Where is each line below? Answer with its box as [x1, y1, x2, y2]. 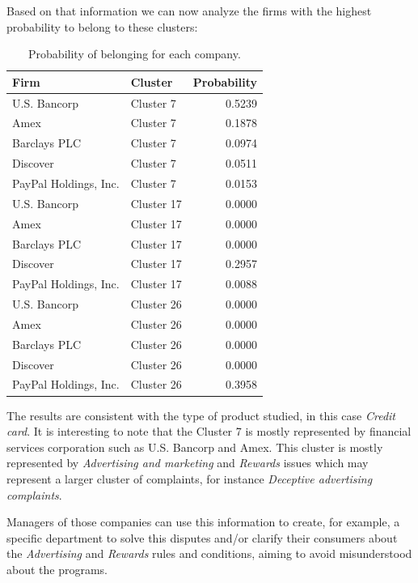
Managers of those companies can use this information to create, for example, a [6, 513, 400, 530]
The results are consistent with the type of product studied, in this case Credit [6, 406, 396, 423]
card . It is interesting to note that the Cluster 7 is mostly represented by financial [6, 423, 412, 440]
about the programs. [6, 560, 108, 577]
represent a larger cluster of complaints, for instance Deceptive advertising [6, 470, 373, 487]
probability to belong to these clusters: [6, 18, 198, 35]
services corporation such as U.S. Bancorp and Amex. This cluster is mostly [6, 438, 383, 455]
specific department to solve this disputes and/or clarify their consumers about [6, 529, 398, 546]
